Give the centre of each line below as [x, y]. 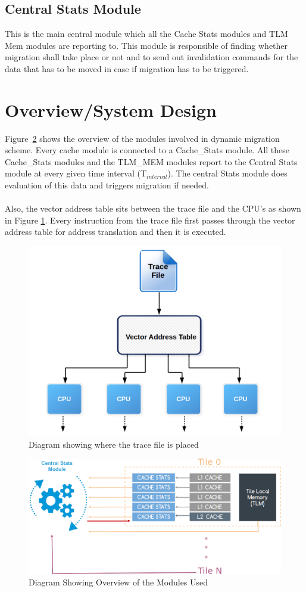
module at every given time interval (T [76, 173]
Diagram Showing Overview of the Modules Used [118, 582]
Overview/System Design [111, 109]
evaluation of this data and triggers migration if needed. [107, 185]
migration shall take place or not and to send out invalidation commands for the [152, 57]
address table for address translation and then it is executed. [115, 232]
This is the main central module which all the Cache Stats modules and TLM [146, 34]
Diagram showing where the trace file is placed [114, 444]
